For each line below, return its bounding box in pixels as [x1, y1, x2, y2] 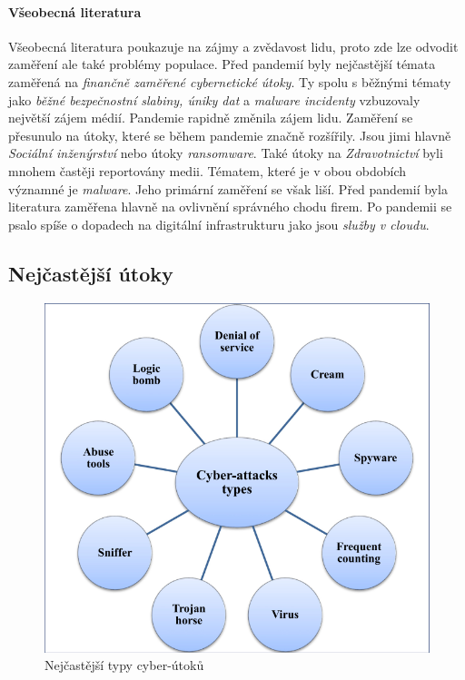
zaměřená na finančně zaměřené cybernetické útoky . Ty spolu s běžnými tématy [8, 72, 451, 91]
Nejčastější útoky [8, 259, 173, 287]
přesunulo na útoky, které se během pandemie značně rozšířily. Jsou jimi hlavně [8, 125, 451, 144]
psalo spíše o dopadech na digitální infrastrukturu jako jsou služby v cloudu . [8, 214, 430, 233]
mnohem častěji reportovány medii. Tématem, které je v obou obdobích [8, 161, 407, 180]
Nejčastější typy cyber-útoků [45, 655, 204, 675]
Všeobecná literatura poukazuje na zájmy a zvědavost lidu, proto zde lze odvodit [8, 36, 459, 55]
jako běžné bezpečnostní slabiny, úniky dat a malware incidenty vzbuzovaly [8, 90, 420, 109]
